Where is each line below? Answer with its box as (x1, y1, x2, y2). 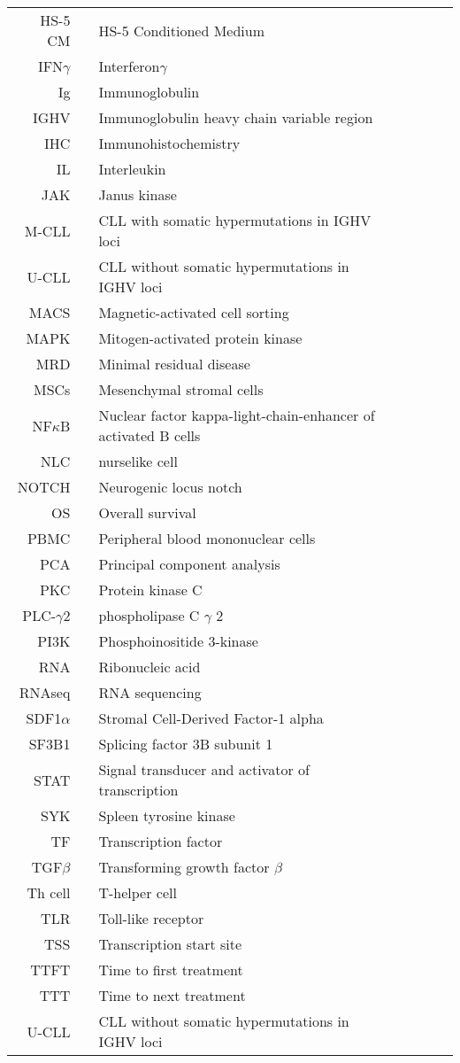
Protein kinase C (98, 579, 203, 600)
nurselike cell (98, 451, 178, 471)
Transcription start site (98, 934, 242, 954)
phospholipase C (98, 605, 200, 625)
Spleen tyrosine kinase (98, 805, 235, 826)
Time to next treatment (98, 985, 246, 1005)
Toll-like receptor (98, 908, 204, 928)
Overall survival (98, 502, 196, 523)
